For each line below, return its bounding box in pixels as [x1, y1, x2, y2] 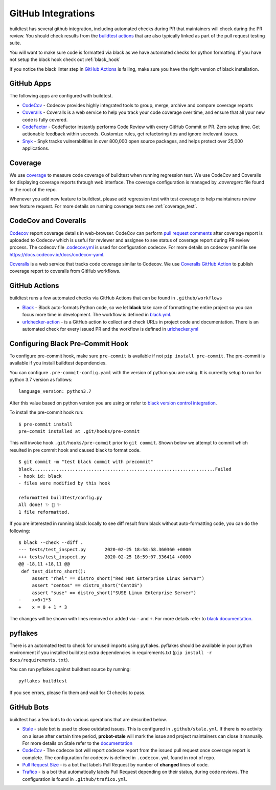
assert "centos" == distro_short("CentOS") [32, 582, 143, 589]
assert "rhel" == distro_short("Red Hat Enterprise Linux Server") [32, 576, 204, 581]
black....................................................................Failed [18, 466, 232, 472]
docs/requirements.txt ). [9, 657, 70, 663]
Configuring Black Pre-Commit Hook [9, 339, 129, 348]
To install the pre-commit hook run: [9, 409, 84, 415]
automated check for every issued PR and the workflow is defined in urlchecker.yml [22, 326, 199, 332]
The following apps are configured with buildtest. [9, 93, 113, 99]
